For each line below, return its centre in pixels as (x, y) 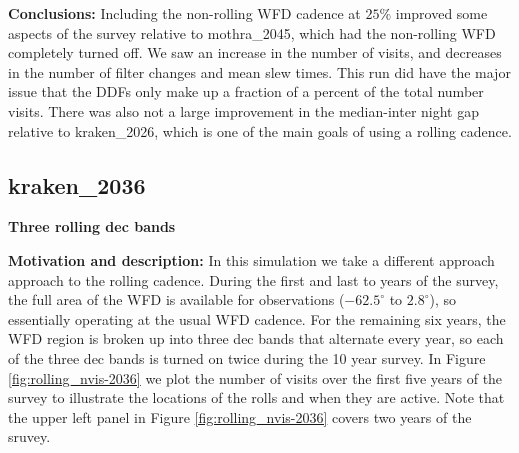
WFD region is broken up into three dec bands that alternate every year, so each (256, 338)
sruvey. (29, 436)
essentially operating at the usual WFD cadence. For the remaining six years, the (257, 318)
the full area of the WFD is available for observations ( (176, 299)
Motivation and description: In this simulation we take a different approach (251, 259)
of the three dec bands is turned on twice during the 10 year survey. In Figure (247, 357)
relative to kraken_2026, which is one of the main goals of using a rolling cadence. (260, 130)
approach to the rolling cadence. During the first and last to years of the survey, (253, 279)
